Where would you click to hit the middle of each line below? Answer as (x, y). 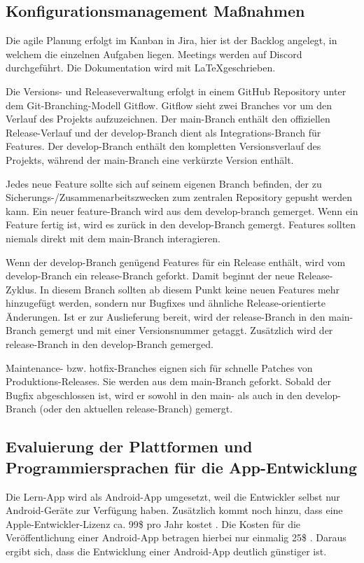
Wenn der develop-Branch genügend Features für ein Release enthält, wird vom (176, 262)
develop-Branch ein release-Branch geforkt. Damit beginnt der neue (150, 276)
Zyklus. (21, 289)
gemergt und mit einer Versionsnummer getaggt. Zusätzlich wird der (186, 330)
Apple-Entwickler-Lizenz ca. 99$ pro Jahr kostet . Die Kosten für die (153, 523)
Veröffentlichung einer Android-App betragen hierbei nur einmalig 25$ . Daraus (176, 537)
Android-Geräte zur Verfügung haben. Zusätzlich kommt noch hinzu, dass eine (174, 510)
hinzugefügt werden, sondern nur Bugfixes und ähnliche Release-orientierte (166, 303)
